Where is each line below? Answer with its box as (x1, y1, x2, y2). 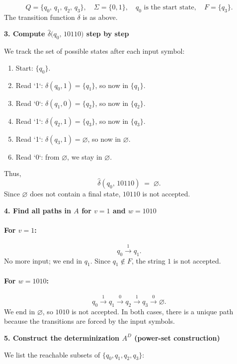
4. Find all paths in (4, 205, 71, 215)
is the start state (144, 4, 194, 11)
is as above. (82, 11, 118, 22)
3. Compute (4, 28, 45, 39)
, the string (131, 255, 165, 266)
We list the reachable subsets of (4, 349, 100, 360)
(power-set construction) (134, 332, 220, 343)
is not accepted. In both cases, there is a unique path (72, 306, 234, 316)
